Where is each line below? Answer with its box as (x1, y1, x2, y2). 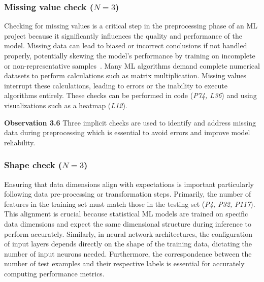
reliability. (4, 137, 36, 147)
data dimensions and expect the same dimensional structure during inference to (4, 218, 252, 229)
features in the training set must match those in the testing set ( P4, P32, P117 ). (4, 198, 255, 209)
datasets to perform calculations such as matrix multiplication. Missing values (4, 70, 247, 81)
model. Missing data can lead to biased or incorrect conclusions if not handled (4, 40, 247, 51)
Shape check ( (4, 159, 62, 171)
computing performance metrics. (4, 268, 105, 278)
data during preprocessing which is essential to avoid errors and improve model (4, 127, 250, 138)
